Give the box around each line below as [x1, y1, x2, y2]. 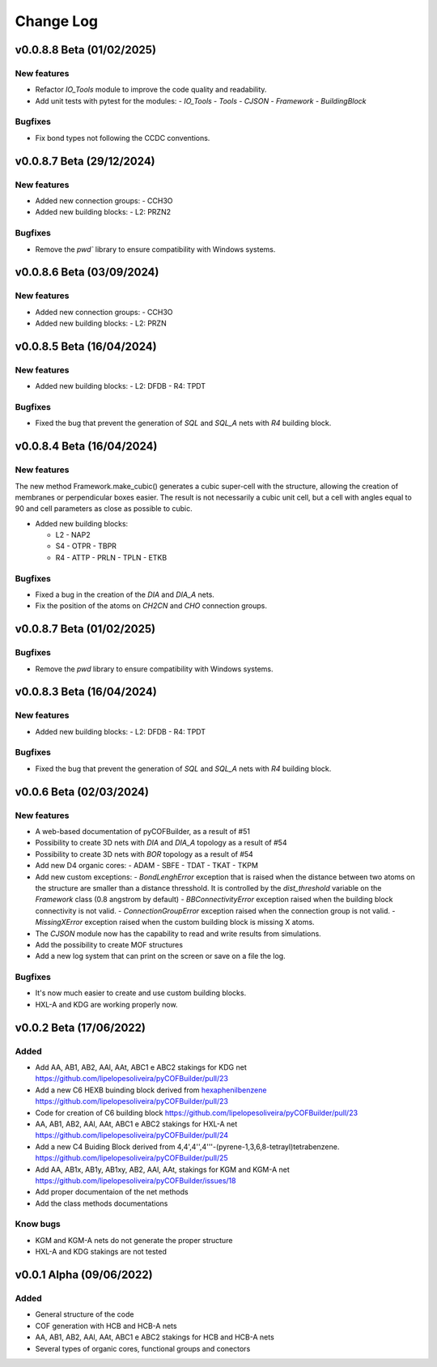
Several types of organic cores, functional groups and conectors [35, 1344, 251, 1353]
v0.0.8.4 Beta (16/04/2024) [15, 440, 158, 454]
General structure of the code [35, 1310, 134, 1319]
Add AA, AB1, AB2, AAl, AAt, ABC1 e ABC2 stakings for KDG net [35, 1063, 247, 1072]
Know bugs [15, 1219, 61, 1230]
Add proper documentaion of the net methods [35, 1187, 189, 1197]
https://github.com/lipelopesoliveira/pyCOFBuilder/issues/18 [35, 1175, 236, 1186]
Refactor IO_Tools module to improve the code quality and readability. [35, 85, 267, 95]
